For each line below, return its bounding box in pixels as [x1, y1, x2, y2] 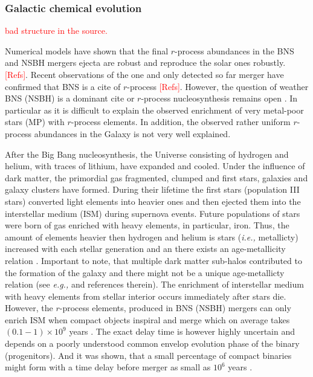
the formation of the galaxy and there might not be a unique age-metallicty [5, 266, 285, 279]
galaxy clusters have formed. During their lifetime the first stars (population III [5, 183, 300, 196]
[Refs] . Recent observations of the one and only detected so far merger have [5, 68, 284, 80]
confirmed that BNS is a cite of [5, 80, 121, 92]
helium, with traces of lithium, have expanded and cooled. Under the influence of [5, 159, 305, 172]
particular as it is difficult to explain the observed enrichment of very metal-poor [5, 103, 304, 116]
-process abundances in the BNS [175, 44, 294, 57]
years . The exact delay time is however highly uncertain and [69, 325, 295, 338]
